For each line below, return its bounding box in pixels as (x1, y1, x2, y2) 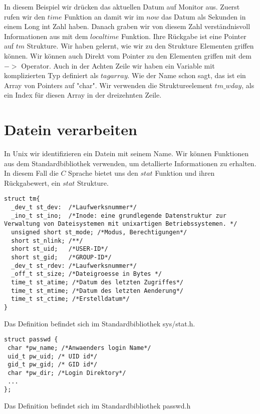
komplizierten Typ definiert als (4, 70, 99, 81)
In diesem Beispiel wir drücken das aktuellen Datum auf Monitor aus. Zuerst (4, 2, 240, 12)
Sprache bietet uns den (68, 168, 138, 178)
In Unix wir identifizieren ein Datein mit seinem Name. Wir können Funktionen (4, 148, 249, 159)
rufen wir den (4, 11, 46, 22)
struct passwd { (4, 336, 58, 343)
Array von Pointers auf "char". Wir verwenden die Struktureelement (4, 80, 212, 90)
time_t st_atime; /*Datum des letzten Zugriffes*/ (11, 279, 183, 286)
